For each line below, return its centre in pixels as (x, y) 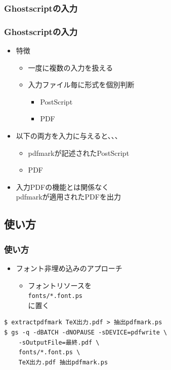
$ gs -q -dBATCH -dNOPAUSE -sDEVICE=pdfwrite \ (86, 333)
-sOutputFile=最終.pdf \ (59, 342)
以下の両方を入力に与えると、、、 (69, 136)
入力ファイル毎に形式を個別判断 (81, 85)
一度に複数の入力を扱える (71, 67)
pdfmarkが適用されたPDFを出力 (68, 197)
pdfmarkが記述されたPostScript (79, 153)
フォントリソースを (60, 285)
